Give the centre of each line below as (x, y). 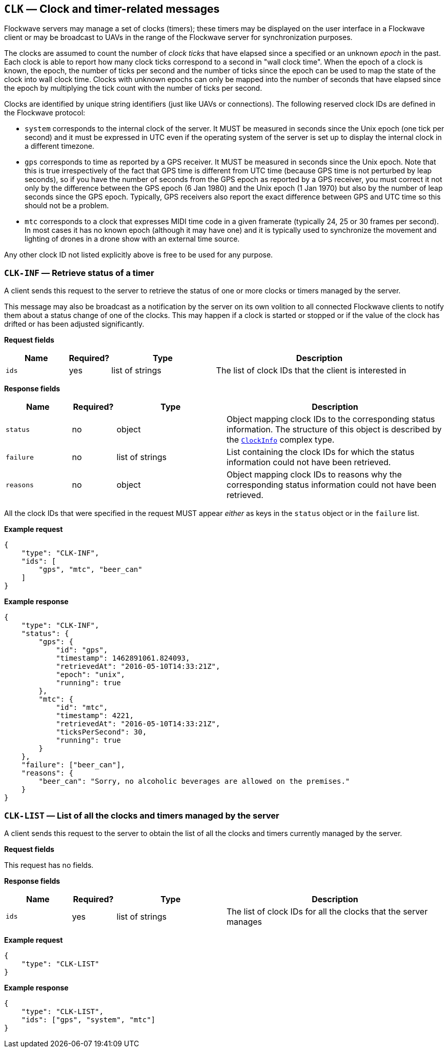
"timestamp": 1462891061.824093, (123, 658)
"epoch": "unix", (91, 675)
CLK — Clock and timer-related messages (112, 9)
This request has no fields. (49, 865)
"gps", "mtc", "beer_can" (90, 570)
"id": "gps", (82, 650)
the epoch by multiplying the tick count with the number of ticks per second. (133, 88)
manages (245, 921)
